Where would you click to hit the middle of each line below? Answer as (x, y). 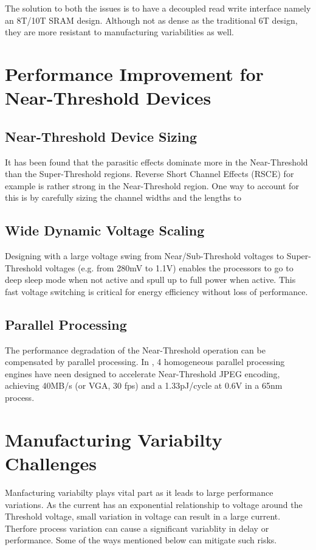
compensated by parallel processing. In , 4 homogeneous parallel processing (145, 362)
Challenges (51, 463)
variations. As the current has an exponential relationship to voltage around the (154, 504)
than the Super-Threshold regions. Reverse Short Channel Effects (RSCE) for (149, 174)
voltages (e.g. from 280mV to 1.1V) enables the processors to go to (169, 267)
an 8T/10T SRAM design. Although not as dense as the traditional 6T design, (151, 20)
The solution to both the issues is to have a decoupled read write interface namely (158, 8)
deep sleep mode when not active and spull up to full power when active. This (150, 280)
